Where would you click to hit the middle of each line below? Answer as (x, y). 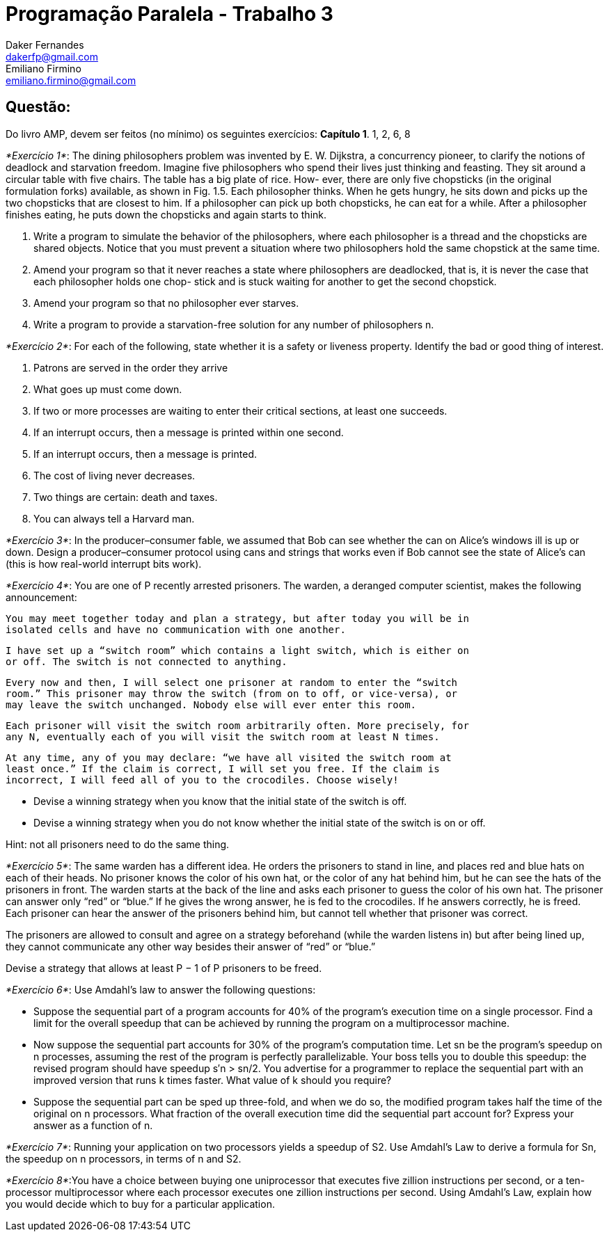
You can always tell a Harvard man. (114, 518)
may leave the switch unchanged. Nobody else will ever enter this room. (211, 704)
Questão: (38, 107)
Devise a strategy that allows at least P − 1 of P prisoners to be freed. (164, 968)
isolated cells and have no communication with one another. (176, 629)
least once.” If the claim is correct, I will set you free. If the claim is (223, 768)
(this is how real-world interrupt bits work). (104, 564)
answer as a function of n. (93, 1125)
